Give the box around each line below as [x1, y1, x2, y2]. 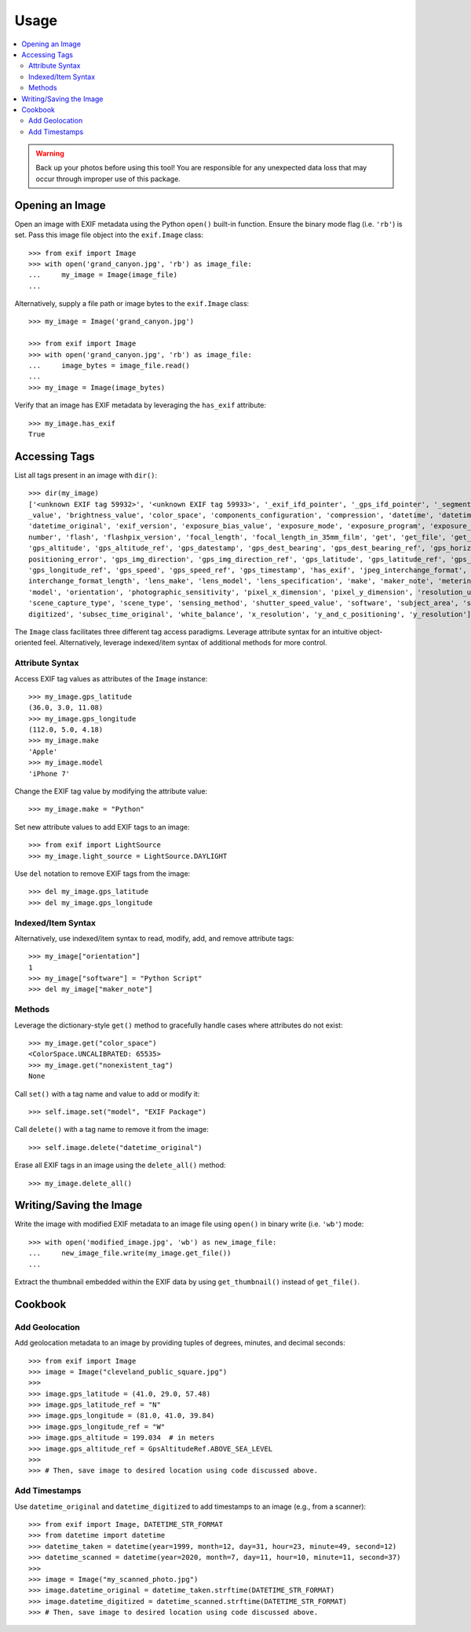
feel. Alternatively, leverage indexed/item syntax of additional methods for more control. [43, 638, 327, 648]
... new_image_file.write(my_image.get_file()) [28, 1249, 232, 1258]
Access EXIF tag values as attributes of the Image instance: [14, 674, 208, 683]
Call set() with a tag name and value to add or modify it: [14, 1089, 200, 1098]
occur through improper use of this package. [35, 173, 181, 184]
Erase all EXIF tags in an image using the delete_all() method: [14, 1160, 227, 1170]
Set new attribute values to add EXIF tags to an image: [14, 822, 190, 831]
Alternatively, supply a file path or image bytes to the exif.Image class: [14, 299, 250, 309]
